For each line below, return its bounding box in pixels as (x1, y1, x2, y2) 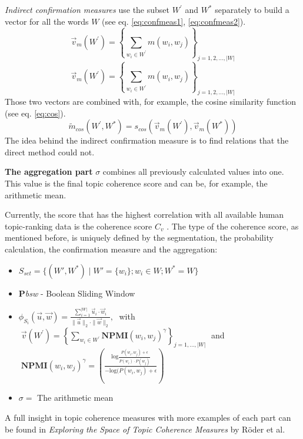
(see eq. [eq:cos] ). (5, 107, 66, 119)
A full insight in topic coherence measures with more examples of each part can (5, 411, 291, 424)
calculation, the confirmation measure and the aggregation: (5, 242, 218, 255)
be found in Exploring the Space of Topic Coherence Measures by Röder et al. (5, 423, 285, 435)
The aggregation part (5, 165, 93, 178)
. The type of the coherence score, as (167, 219, 299, 232)
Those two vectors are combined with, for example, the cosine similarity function (5, 95, 297, 108)
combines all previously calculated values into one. (102, 165, 284, 178)
